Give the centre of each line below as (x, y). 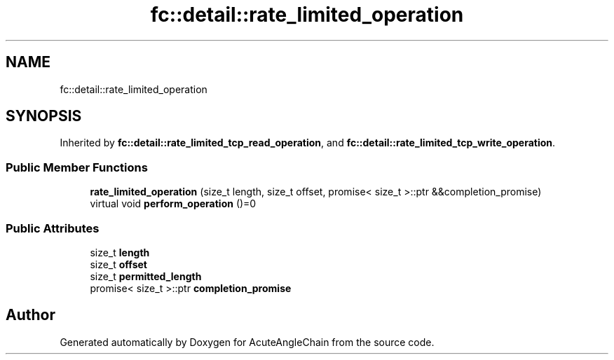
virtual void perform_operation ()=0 (173, 204)
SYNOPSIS (44, 116)
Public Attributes (53, 228)
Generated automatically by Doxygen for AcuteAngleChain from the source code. (247, 342)
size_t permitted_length (146, 276)
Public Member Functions (77, 167)
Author (30, 315)
